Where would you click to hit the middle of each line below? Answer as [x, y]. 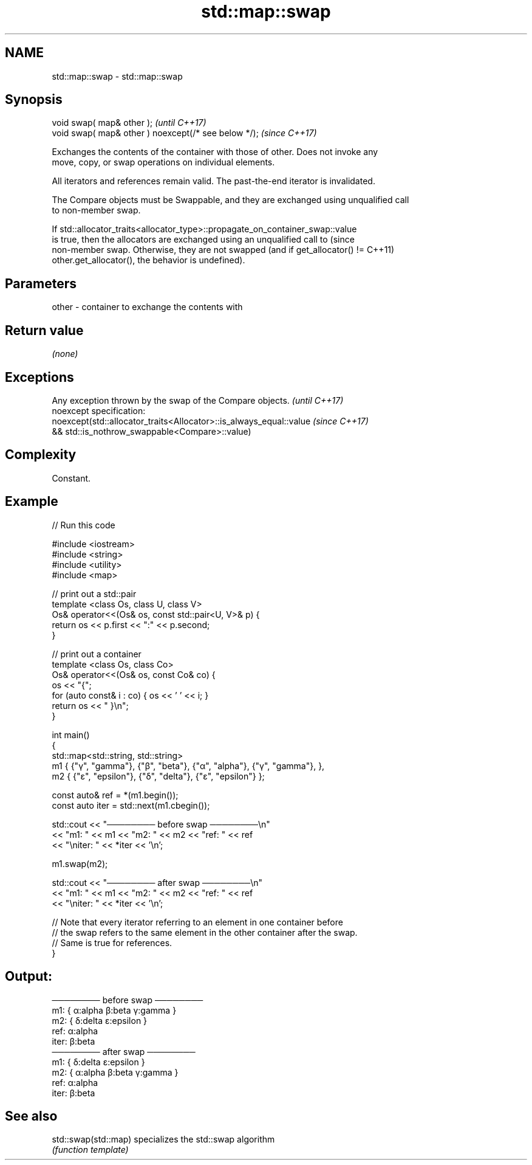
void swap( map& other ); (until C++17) [129, 123]
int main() [71, 735]
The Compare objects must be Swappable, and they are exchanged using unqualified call [230, 200]
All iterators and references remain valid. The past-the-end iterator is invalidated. [213, 181]
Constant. [71, 478]
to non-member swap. [96, 210]
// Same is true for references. [112, 942]
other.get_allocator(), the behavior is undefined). [148, 260]
